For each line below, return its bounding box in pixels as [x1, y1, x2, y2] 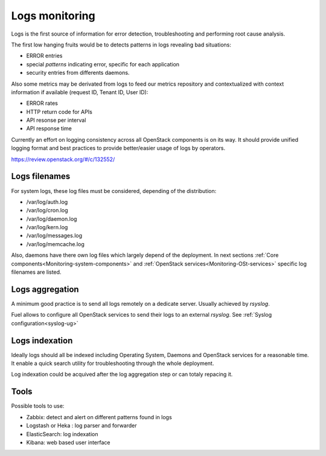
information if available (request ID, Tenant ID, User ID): [11, 88, 149, 96]
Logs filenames [11, 171, 71, 182]
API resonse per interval [26, 116, 86, 124]
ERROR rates [26, 100, 59, 107]
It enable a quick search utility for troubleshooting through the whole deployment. [11, 359, 214, 367]
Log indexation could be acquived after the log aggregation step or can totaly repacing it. [11, 371, 233, 378]
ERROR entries [26, 52, 63, 60]
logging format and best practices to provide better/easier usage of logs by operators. [11, 145, 226, 152]
